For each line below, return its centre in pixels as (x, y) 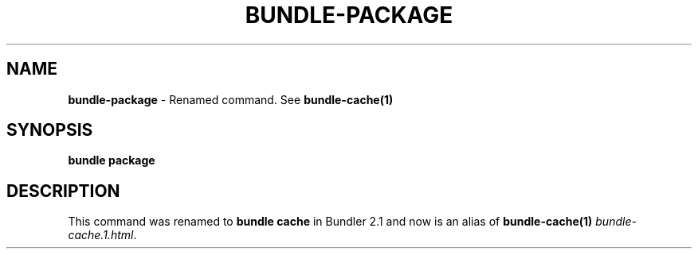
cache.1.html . (102, 235)
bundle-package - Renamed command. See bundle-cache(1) (231, 99)
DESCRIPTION (63, 191)
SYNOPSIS (50, 130)
